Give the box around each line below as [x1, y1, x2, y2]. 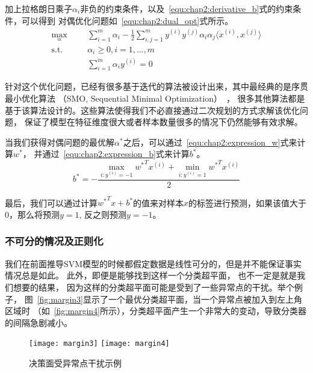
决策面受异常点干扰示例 [29, 356, 122, 369]
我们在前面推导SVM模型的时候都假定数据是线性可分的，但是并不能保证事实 [5, 257, 302, 270]
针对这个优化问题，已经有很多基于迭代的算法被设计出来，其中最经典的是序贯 [5, 80, 308, 93]
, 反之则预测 [79, 208, 127, 220]
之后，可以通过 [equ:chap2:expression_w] [123, 135, 280, 148]
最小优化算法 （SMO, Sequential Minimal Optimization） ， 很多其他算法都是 [5, 91, 305, 104]
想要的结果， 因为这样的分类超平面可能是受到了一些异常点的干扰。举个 [13, 280, 294, 293]
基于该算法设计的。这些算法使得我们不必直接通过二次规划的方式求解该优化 [5, 103, 300, 116]
